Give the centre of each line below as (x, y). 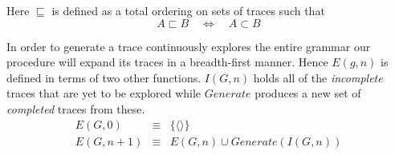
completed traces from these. (76, 108)
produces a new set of (308, 93)
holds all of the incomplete (318, 77)
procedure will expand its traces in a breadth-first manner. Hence (167, 62)
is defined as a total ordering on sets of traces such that (188, 10)
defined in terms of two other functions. (104, 77)
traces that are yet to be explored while (104, 93)
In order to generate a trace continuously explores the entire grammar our (189, 46)
